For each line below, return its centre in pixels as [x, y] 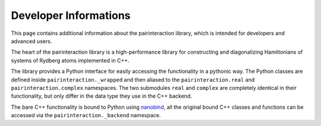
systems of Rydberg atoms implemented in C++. [70, 60]
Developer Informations [71, 15]
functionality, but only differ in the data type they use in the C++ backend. [102, 96]
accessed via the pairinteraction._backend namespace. [86, 115]
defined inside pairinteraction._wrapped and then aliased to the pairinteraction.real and [133, 79]
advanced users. [32, 41]
